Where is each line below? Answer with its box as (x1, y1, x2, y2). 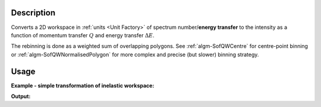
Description (11, 8, 56, 18)
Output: (11, 92, 31, 100)
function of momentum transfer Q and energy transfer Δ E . (11, 31, 155, 38)
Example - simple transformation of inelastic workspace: (11, 82, 155, 89)
